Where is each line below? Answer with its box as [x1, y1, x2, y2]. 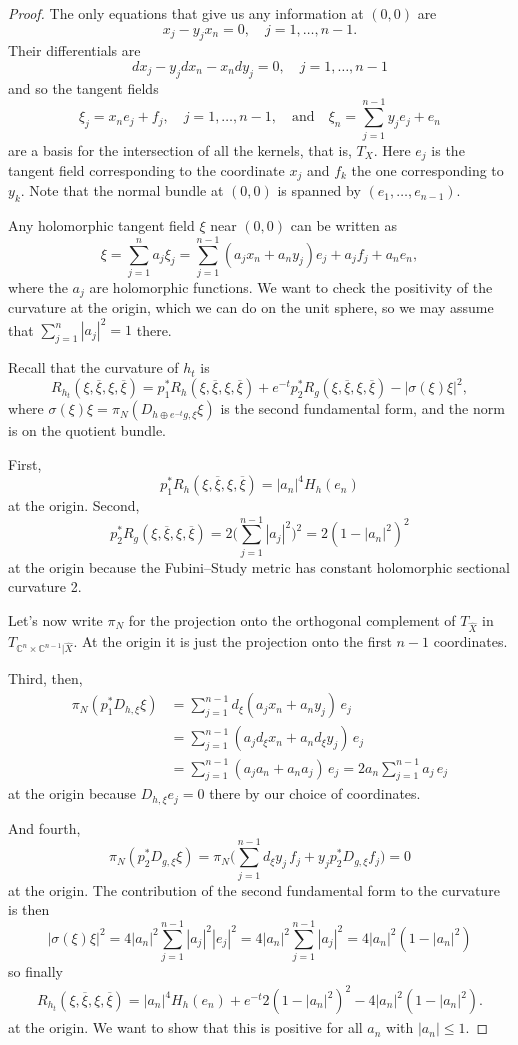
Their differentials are [8, 40, 141, 61]
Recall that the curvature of [8, 357, 179, 378]
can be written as [290, 215, 397, 236]
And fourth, [8, 817, 81, 838]
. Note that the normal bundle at [20, 180, 224, 201]
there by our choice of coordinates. [209, 783, 421, 804]
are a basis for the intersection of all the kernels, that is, [8, 139, 352, 160]
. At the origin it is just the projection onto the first [73, 630, 392, 651]
